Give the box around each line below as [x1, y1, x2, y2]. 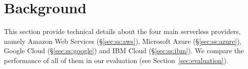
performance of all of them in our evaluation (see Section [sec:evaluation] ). [4, 55, 228, 65]
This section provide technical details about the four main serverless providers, [4, 26, 241, 36]
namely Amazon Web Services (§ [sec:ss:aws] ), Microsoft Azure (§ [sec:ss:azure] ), [4, 35, 242, 46]
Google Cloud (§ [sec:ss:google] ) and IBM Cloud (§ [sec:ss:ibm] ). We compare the [4, 45, 244, 56]
